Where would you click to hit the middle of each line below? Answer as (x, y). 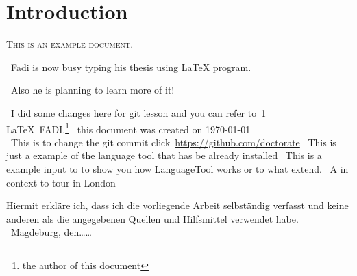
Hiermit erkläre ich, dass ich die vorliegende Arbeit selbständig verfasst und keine (177, 205)
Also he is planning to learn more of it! (93, 90)
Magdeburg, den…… (51, 232)
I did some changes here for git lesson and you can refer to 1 (138, 112)
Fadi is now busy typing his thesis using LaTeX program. (131, 67)
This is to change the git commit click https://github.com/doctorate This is (173, 142)
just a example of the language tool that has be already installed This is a (164, 155)
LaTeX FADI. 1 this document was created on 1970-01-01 (128, 128)
